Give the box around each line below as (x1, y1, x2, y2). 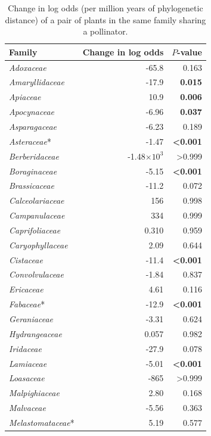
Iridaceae (9, 342, 42, 354)
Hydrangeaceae (9, 327, 62, 340)
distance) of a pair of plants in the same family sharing (5, 13, 206, 26)
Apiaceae (9, 91, 41, 103)
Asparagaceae (9, 120, 57, 132)
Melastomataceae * (9, 416, 75, 428)
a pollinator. (83, 25, 128, 38)
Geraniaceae (9, 312, 53, 325)
